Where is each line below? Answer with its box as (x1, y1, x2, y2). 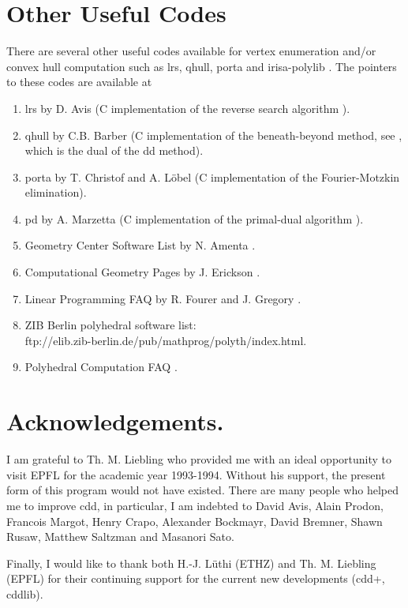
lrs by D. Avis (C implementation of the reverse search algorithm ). (24, 99, 350, 116)
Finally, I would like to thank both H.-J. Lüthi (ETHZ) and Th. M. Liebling (6, 554, 376, 571)
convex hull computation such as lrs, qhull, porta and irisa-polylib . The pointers (6, 58, 397, 74)
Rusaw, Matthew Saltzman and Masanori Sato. (6, 528, 234, 545)
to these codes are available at (6, 73, 152, 90)
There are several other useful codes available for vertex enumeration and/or (6, 43, 376, 59)
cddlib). (6, 585, 43, 602)
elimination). (24, 184, 87, 201)
